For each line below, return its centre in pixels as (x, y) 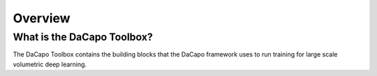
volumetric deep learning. (50, 64)
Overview (42, 18)
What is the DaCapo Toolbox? (83, 37)
